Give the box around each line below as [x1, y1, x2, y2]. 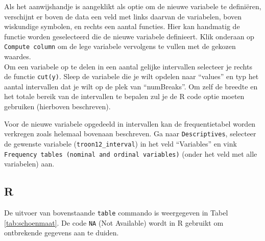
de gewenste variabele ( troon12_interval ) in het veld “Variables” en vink [4, 138, 237, 149]
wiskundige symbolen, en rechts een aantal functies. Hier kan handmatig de [4, 21, 240, 32]
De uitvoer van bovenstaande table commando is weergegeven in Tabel [4, 207, 228, 218]
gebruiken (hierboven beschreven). [4, 101, 111, 112]
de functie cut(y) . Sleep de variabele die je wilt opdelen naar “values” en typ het [4, 71, 259, 82]
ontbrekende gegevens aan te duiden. [4, 227, 119, 238]
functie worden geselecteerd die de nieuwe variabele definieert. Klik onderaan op [4, 31, 254, 41]
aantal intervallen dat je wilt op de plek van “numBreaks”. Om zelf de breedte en [4, 81, 258, 91]
